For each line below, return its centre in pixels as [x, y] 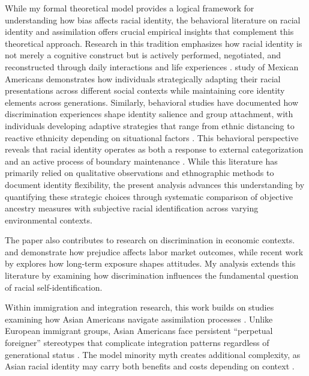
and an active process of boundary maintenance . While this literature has [141, 161]
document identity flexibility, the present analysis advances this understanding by [155, 184]
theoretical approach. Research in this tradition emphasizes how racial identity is [154, 43]
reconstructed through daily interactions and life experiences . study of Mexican [152, 66]
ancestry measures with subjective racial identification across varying [132, 208]
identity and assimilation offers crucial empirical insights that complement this [149, 32]
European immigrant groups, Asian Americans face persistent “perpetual [139, 331]
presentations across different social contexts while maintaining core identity [145, 90]
